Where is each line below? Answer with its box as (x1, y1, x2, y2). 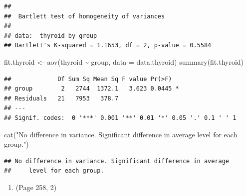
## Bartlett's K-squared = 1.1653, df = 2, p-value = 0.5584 (4, 42, 212, 49)
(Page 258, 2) (15, 182, 57, 192)
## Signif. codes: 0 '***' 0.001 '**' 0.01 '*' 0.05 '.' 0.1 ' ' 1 (4, 114, 237, 121)
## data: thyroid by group (4, 32, 97, 39)
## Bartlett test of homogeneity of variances (4, 12, 165, 20)
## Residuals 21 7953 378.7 (4, 95, 119, 102)
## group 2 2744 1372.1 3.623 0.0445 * (4, 85, 179, 93)
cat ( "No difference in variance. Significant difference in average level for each (4, 129, 238, 139)
